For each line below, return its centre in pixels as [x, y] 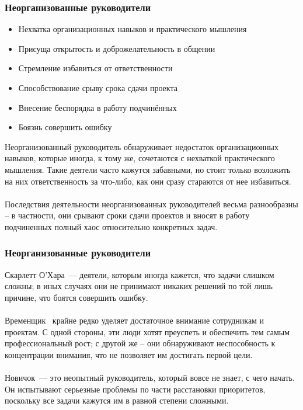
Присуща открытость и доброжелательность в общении [117, 48]
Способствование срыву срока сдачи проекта [98, 88]
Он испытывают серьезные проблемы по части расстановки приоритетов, [135, 389]
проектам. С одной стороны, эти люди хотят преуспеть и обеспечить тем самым [147, 331]
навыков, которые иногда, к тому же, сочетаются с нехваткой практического [140, 158]
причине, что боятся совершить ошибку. [76, 297]
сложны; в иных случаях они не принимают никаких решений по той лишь [139, 286]
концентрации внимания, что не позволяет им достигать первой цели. [129, 354]
